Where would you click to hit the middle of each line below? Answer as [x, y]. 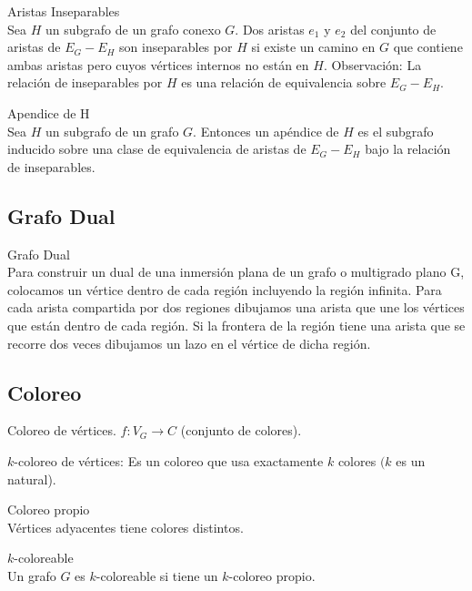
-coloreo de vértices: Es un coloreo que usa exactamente [169, 460]
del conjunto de [393, 29]
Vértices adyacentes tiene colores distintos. [126, 527]
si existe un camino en [313, 47]
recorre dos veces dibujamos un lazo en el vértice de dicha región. [189, 343]
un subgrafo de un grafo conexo [133, 29]
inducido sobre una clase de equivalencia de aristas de [157, 149]
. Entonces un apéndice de [266, 131]
